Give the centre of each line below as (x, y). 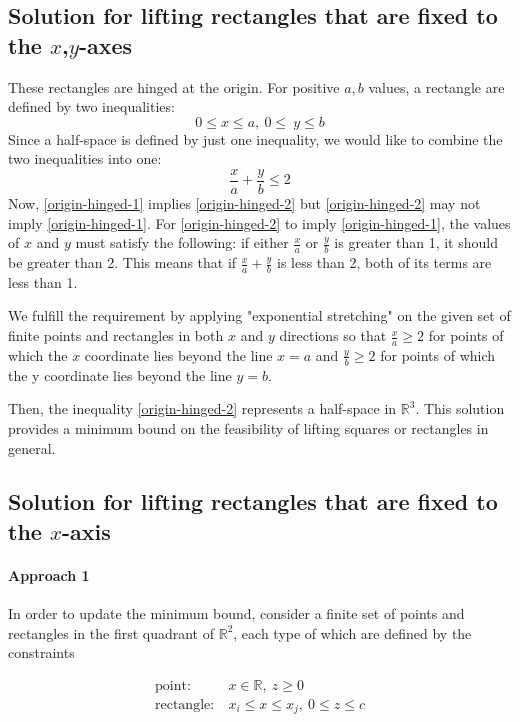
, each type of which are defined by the (352, 632)
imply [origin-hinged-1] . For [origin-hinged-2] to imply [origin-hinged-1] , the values (259, 222)
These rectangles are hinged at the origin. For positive (174, 86)
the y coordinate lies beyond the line (120, 374)
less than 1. (43, 281)
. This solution (460, 408)
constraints (41, 652)
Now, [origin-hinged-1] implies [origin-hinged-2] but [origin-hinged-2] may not (244, 203)
